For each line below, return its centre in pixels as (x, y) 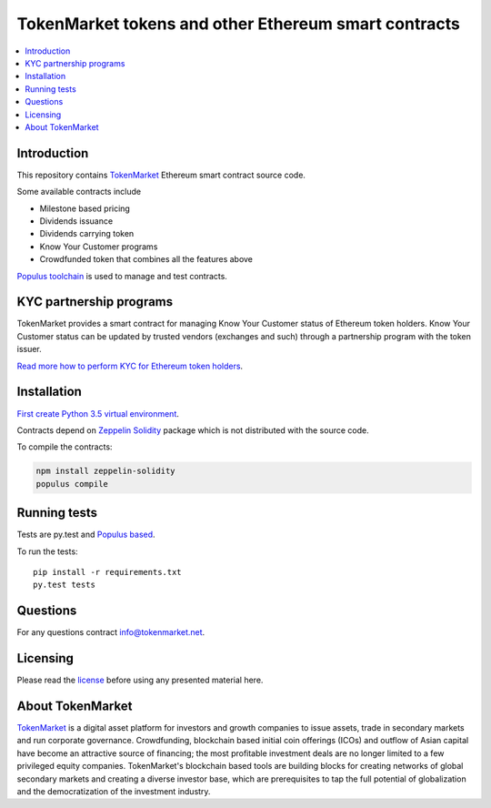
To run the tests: (47, 551)
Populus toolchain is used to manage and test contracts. (122, 276)
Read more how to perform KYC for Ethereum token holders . (130, 366)
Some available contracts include (79, 192)
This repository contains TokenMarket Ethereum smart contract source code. (161, 175)
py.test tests (64, 585)
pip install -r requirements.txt (107, 572)
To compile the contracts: (65, 447)
